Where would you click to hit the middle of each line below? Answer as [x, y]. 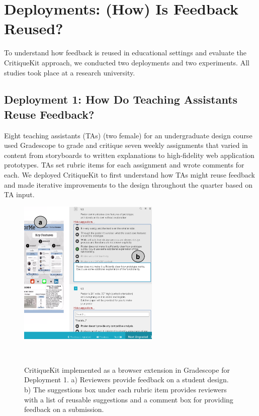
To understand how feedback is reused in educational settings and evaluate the [125, 53]
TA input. [19, 194]
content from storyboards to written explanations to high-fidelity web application [129, 155]
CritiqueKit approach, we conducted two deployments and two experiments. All [127, 62]
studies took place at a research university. [70, 72]
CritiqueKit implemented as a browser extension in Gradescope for [127, 369]
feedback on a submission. [64, 409]
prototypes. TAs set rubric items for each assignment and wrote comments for [124, 165]
